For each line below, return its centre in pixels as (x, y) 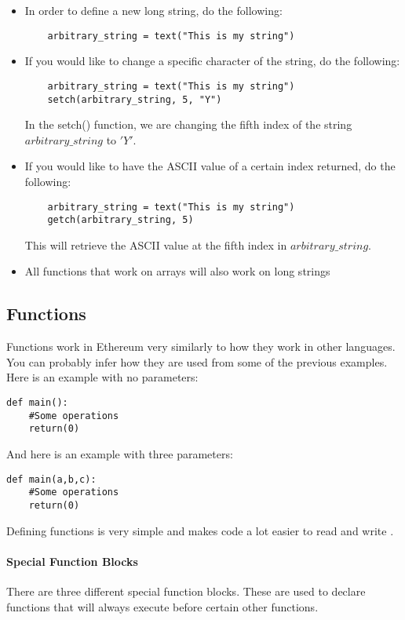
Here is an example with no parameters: (102, 377)
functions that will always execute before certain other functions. (162, 606)
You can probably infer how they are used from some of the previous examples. (197, 361)
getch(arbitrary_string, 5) (120, 220)
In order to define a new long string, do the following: (153, 10)
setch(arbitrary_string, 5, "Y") (135, 99)
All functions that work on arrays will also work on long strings (177, 271)
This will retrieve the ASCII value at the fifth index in (156, 244)
